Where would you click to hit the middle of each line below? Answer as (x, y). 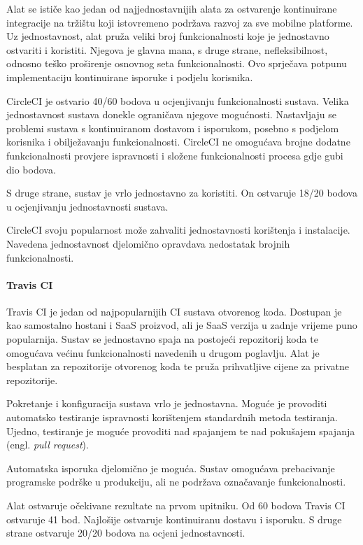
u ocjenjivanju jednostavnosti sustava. (87, 206)
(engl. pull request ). (48, 445)
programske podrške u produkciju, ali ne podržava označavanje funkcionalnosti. (176, 482)
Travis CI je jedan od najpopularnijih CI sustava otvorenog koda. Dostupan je (174, 311)
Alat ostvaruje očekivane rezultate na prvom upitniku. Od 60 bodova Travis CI (176, 505)
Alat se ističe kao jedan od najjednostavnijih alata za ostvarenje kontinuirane (172, 8)
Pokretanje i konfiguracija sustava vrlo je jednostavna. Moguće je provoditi (167, 403)
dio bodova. (31, 169)
